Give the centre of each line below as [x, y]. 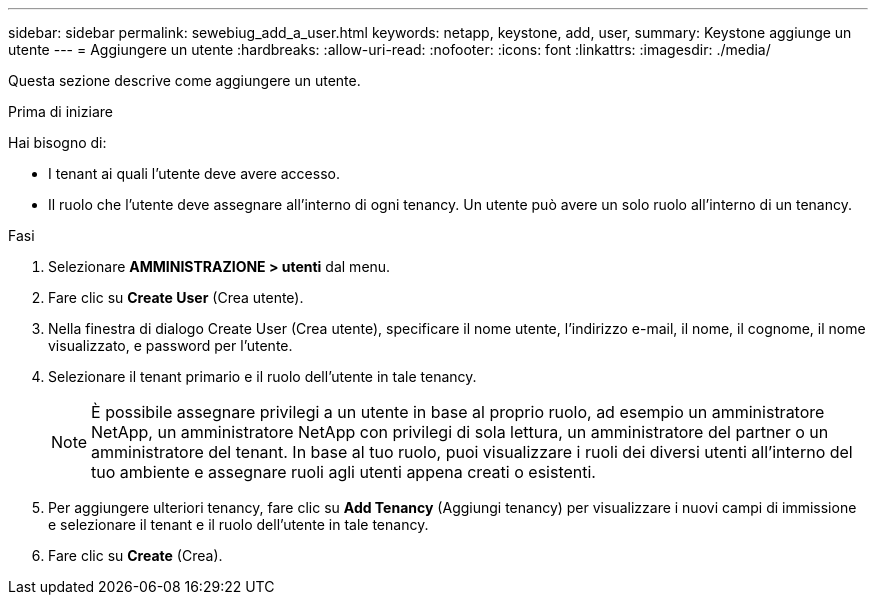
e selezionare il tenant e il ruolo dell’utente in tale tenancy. [238, 524]
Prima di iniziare [60, 111]
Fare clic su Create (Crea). [135, 555]
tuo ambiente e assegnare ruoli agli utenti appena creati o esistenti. [343, 472]
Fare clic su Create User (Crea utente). [176, 297]
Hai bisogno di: [57, 142]
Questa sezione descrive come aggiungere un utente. [184, 80]
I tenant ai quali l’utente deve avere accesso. [194, 173]
